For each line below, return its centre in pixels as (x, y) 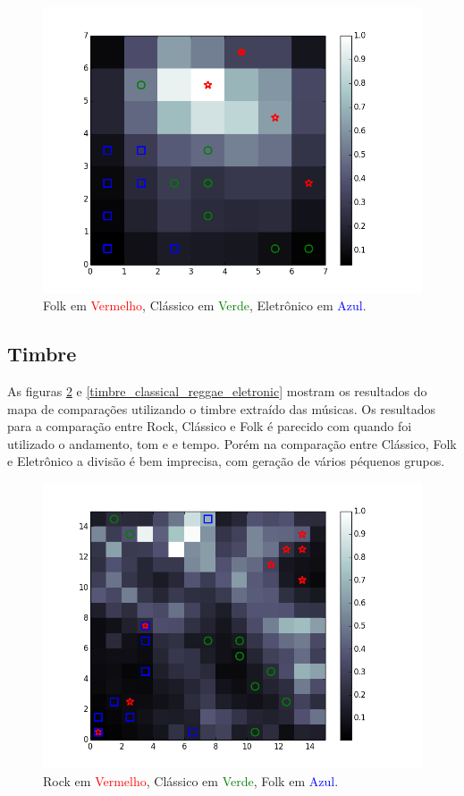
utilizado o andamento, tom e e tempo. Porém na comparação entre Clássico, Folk (232, 443)
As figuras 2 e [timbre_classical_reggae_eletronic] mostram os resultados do (217, 390)
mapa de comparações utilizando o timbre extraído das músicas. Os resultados (221, 408)
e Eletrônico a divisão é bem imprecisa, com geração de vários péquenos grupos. (226, 461)
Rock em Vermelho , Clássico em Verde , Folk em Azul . (191, 781)
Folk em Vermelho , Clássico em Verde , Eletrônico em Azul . (205, 305)
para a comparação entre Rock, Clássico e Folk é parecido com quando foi (210, 426)
